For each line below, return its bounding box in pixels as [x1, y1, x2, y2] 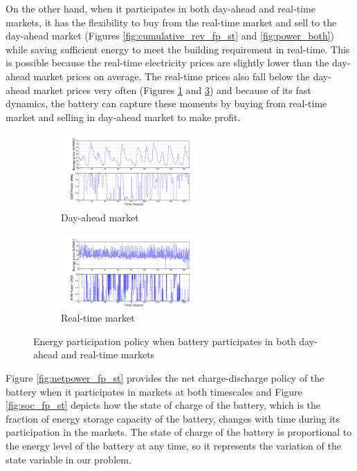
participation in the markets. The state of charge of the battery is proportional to [6, 425, 352, 439]
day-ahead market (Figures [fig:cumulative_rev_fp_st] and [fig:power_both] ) [6, 28, 335, 43]
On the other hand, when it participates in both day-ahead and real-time [6, 1, 315, 15]
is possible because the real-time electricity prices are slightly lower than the [6, 55, 329, 70]
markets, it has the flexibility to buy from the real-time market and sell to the [6, 15, 337, 29]
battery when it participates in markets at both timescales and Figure [6, 384, 302, 398]
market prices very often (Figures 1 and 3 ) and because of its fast [33, 82, 311, 97]
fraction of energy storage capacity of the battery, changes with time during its [6, 411, 340, 425]
